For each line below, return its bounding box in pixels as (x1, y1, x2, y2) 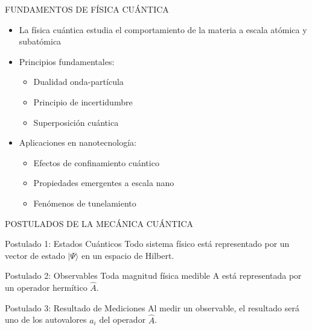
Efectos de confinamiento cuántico (33, 156, 159, 169)
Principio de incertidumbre (33, 95, 133, 108)
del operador (99, 313, 146, 326)
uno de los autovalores (5, 313, 87, 326)
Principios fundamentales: (19, 55, 115, 67)
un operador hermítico (5, 281, 88, 294)
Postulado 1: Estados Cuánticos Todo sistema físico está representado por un (5, 237, 290, 250)
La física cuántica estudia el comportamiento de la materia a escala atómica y (19, 23, 307, 36)
